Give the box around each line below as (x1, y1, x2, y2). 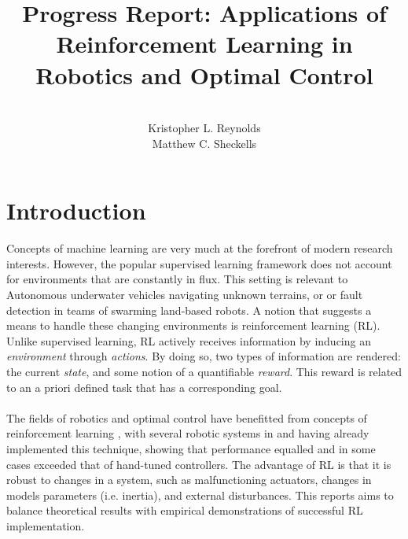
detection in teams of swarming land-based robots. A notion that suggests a (6, 301, 372, 318)
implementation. (6, 517, 85, 533)
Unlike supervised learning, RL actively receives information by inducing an (6, 332, 371, 349)
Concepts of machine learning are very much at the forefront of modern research (6, 240, 393, 257)
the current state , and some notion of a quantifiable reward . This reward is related (6, 363, 402, 379)
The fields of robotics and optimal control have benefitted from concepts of (6, 409, 367, 426)
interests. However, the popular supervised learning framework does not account (6, 255, 392, 271)
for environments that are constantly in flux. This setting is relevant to (6, 271, 348, 287)
